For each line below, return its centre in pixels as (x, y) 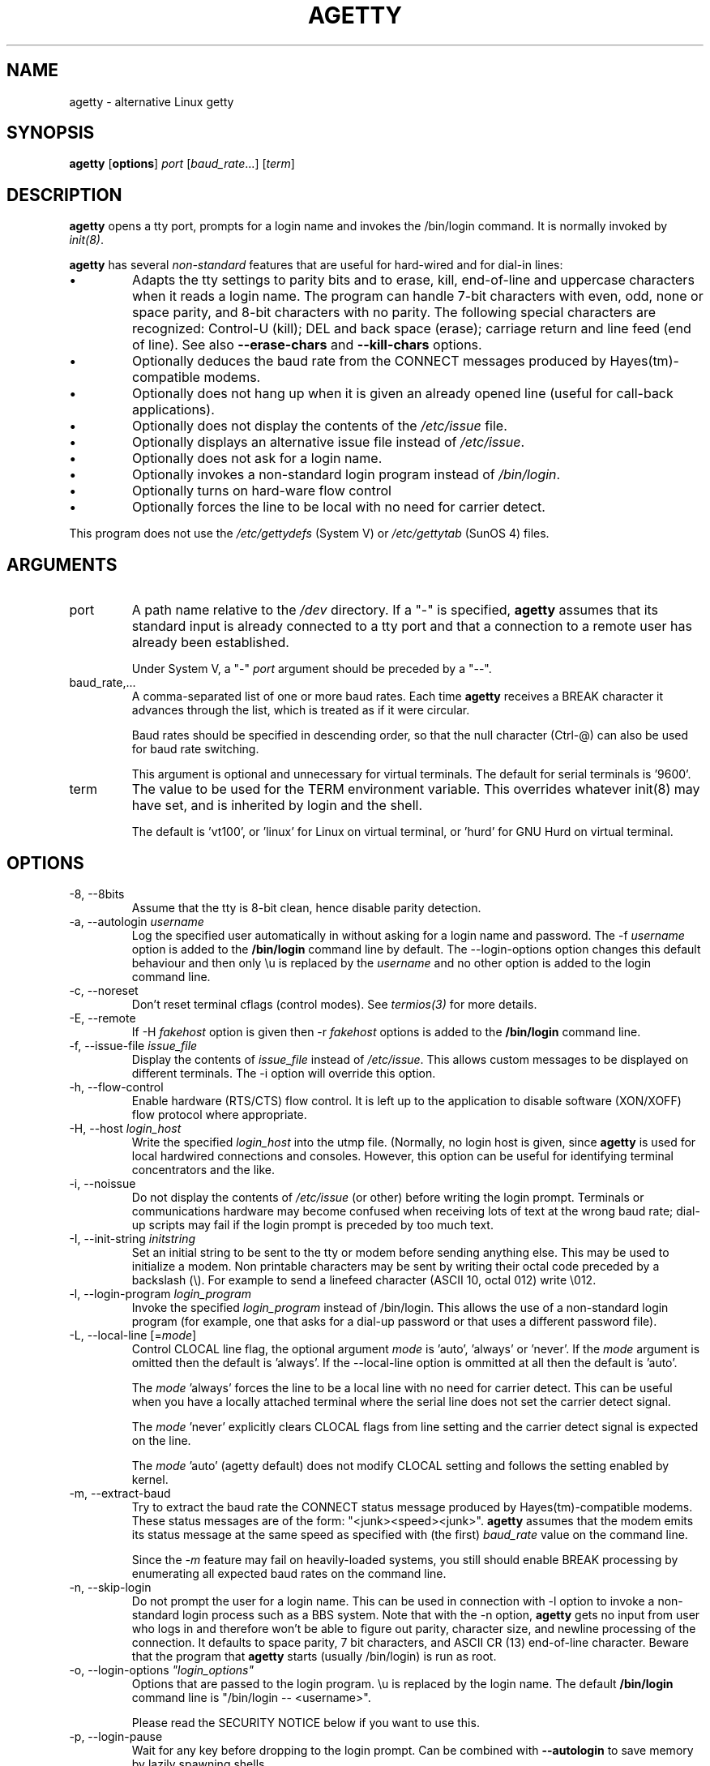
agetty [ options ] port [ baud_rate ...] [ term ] (182, 164)
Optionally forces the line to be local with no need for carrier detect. (339, 507)
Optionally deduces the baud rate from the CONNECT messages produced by (369, 361)
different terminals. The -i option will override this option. (284, 1073)
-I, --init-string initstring (132, 1238)
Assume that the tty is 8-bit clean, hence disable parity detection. (306, 907)
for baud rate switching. (195, 749)
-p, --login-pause (116, 1736)
